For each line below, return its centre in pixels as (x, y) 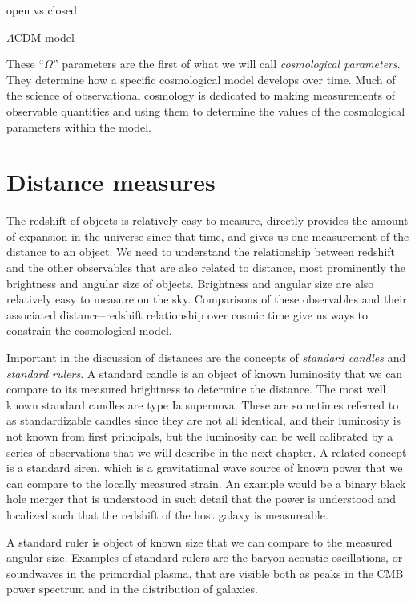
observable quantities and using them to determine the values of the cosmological (206, 110)
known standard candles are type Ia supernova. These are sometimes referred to (203, 404)
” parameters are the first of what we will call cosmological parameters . (226, 64)
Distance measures (111, 182)
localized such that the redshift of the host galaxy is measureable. (167, 514)
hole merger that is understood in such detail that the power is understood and (201, 499)
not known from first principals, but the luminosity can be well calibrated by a (200, 436)
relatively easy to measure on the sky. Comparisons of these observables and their (207, 299)
